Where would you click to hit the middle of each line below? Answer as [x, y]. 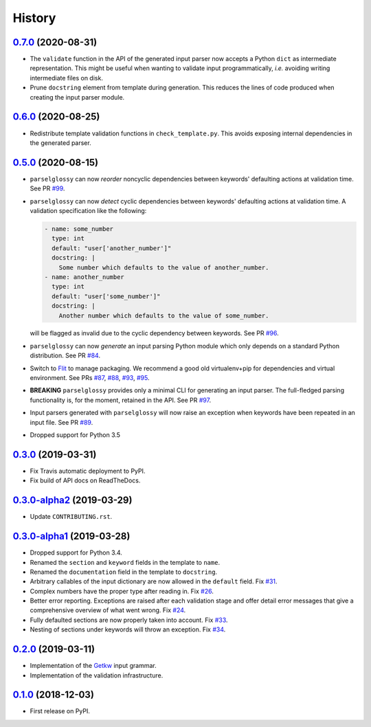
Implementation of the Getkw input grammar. [93, 666]
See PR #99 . [47, 188]
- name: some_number [79, 229]
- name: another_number [85, 277]
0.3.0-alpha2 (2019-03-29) [72, 501]
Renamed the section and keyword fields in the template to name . [125, 562]
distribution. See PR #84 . [65, 356]
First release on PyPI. [60, 711]
